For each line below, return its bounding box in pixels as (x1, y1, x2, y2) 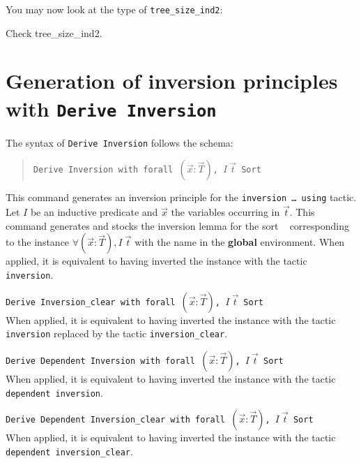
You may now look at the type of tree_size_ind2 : (6, 2, 223, 16)
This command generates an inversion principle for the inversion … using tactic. (6, 190, 357, 205)
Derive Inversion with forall (33, 165, 174, 175)
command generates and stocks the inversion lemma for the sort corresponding (6, 218, 349, 233)
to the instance (6, 235, 70, 249)
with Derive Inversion (6, 94, 217, 122)
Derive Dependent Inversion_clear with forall (6, 415, 225, 425)
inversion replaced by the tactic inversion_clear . (6, 326, 228, 341)
